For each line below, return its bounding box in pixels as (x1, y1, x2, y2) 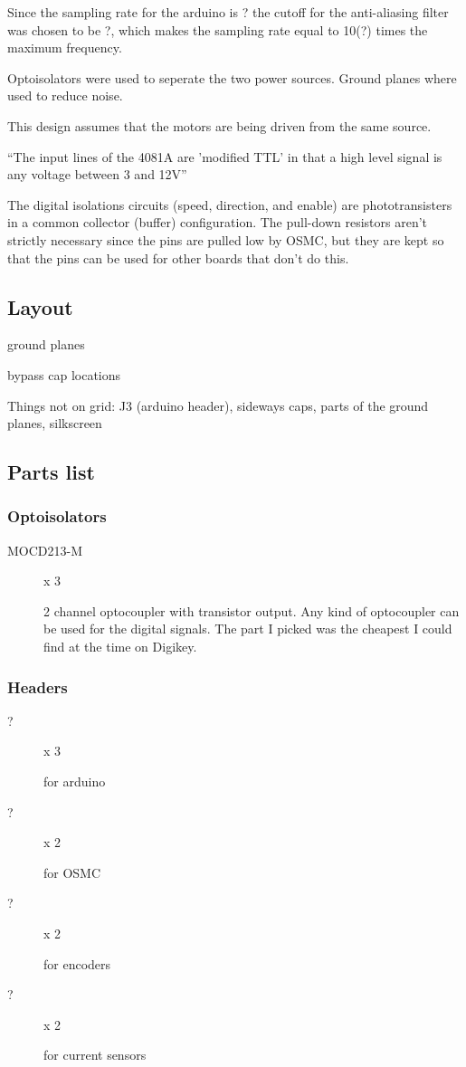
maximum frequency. (7, 38, 122, 57)
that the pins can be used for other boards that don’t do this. (7, 248, 349, 267)
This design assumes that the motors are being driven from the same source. (7, 116, 432, 135)
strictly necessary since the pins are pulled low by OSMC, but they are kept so (7, 230, 444, 249)
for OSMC (43, 862, 101, 881)
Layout (7, 292, 73, 320)
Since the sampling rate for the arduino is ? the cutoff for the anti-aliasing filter (7, 3, 449, 21)
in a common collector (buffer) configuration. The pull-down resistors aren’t (7, 213, 428, 232)
